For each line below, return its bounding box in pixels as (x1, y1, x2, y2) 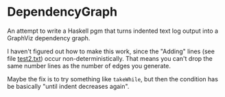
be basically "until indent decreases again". (7, 82, 130, 90)
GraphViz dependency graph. (7, 33, 91, 42)
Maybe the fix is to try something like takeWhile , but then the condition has (7, 74, 218, 83)
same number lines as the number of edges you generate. (7, 61, 171, 70)
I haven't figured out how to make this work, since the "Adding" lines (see (7, 47, 215, 55)
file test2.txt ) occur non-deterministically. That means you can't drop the (7, 54, 213, 62)
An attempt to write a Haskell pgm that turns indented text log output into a (7, 27, 218, 35)
